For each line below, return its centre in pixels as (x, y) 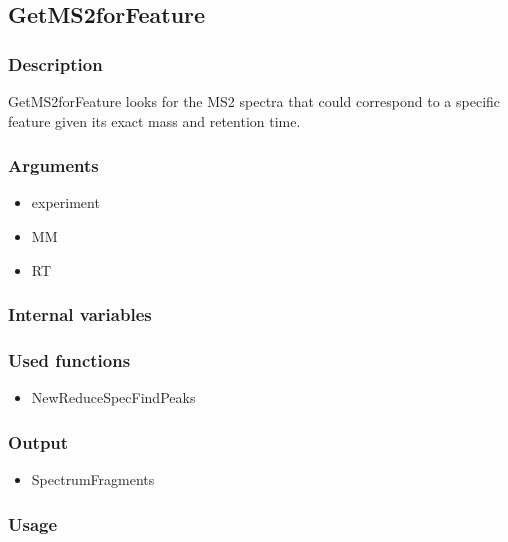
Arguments (53, 165)
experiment (65, 202)
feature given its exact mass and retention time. (154, 120)
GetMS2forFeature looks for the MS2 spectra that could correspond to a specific (254, 101)
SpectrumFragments (93, 479)
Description (55, 63)
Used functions (69, 359)
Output (38, 441)
